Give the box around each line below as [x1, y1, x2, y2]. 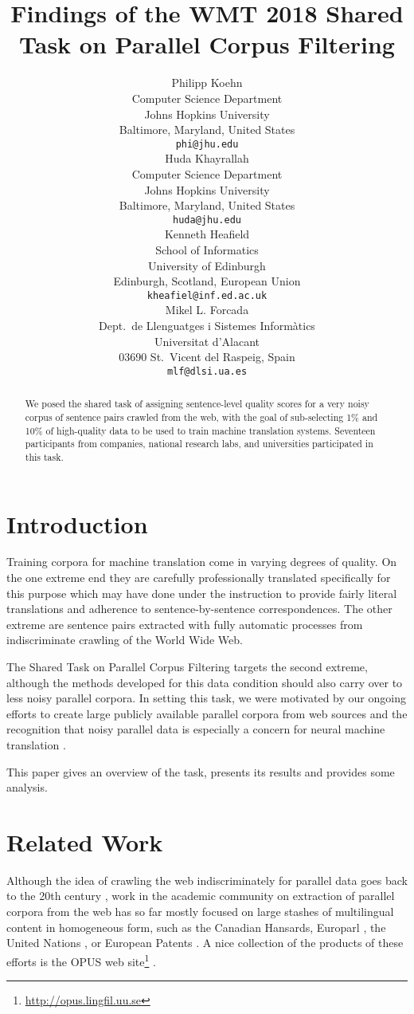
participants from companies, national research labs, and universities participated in [25, 437, 373, 450]
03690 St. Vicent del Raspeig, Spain [119, 348, 295, 365]
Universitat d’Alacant [154, 332, 260, 349]
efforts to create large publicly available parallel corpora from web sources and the [6, 705, 408, 721]
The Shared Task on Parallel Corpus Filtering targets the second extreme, [6, 658, 368, 675]
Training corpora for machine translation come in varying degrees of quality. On [6, 553, 397, 570]
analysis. [6, 779, 48, 796]
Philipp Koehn [171, 74, 243, 91]
